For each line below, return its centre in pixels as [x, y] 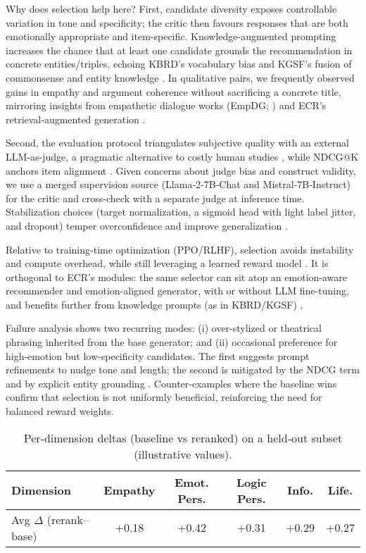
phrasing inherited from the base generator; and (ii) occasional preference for [172, 342]
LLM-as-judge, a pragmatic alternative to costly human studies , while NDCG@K [182, 156]
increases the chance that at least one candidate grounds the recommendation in [179, 50]
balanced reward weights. [60, 411]
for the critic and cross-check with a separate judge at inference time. [155, 198]
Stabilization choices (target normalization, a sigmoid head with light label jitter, [181, 212]
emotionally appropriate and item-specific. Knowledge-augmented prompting [171, 36]
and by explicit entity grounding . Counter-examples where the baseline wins [171, 383]
